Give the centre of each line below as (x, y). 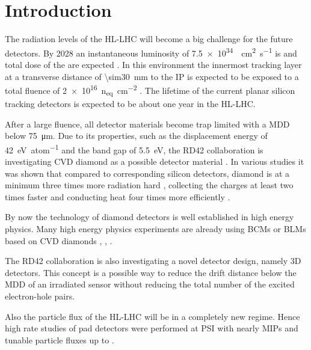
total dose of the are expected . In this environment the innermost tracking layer (153, 64)
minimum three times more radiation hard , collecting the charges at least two (149, 185)
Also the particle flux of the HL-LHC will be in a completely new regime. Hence (152, 316)
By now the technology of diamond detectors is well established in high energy (149, 217)
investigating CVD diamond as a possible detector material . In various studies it (155, 161)
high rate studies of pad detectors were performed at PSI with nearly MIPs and (152, 328)
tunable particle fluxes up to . (60, 339)
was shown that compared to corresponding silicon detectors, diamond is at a (147, 173)
